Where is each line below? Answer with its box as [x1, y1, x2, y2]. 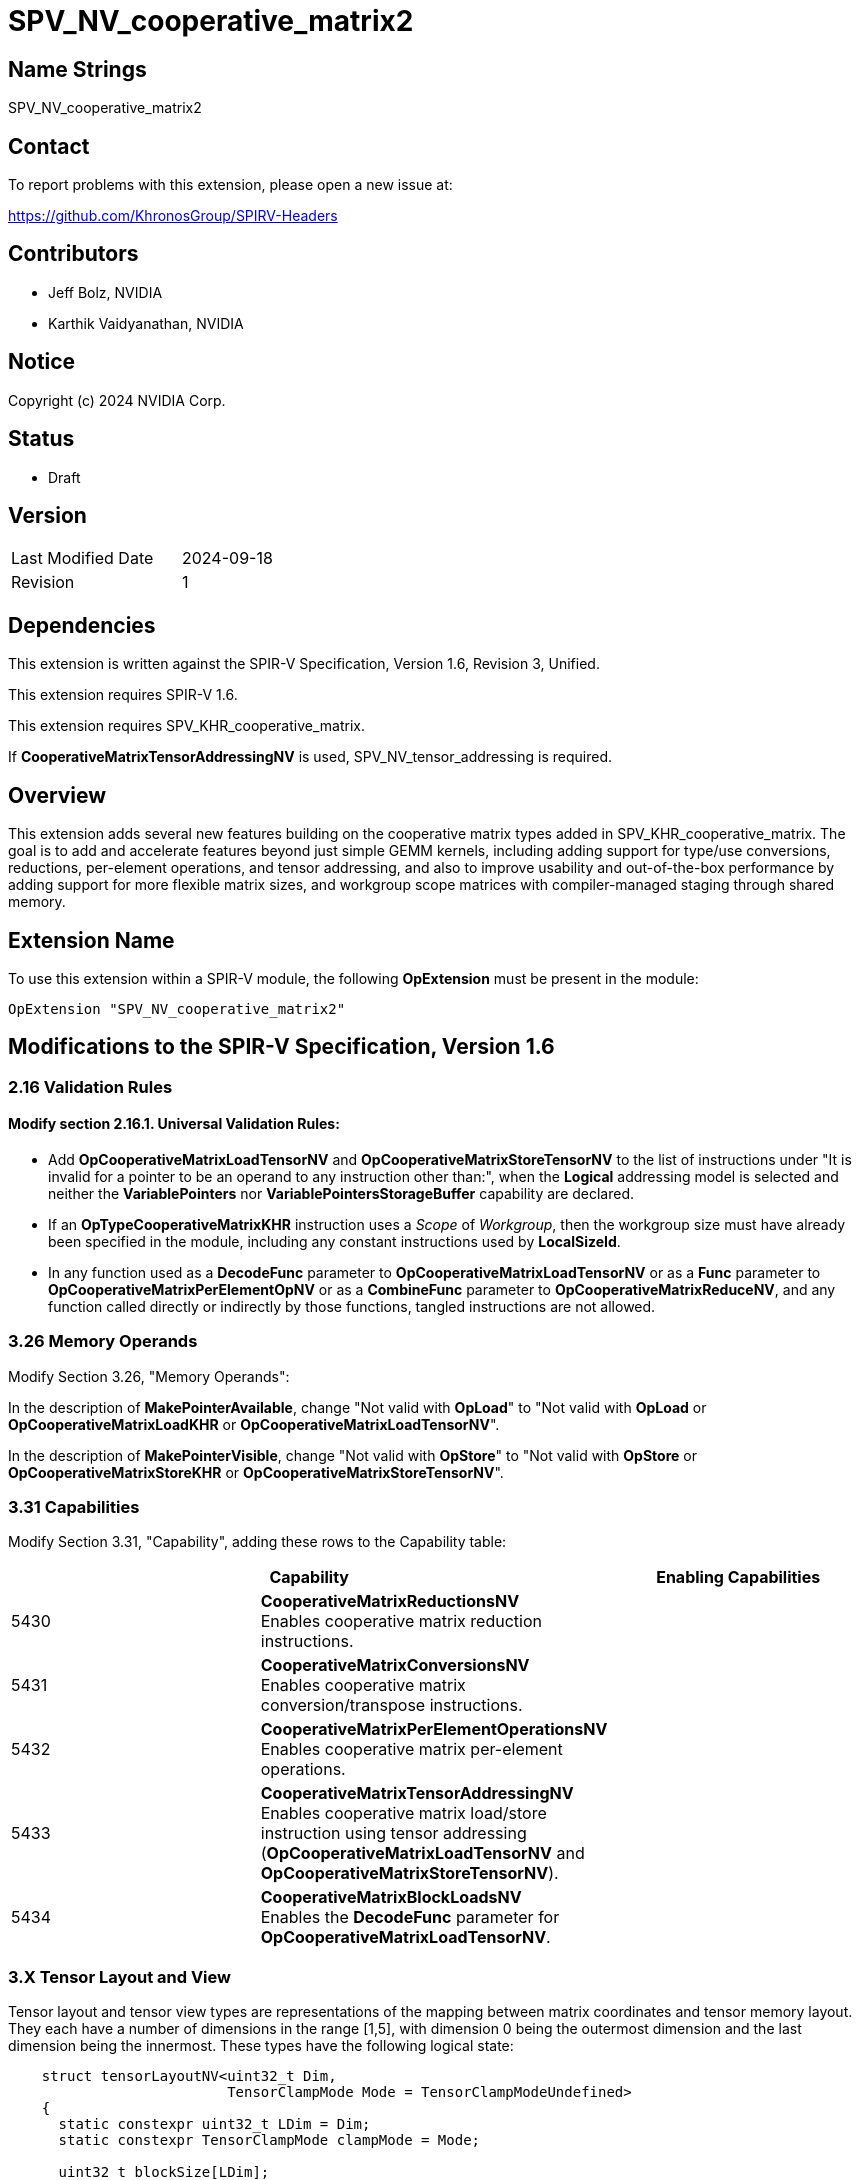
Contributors [8, 241, 139, 267]
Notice [8, 349, 76, 375]
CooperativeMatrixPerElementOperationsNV [260, 1719, 608, 1740]
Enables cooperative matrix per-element [260, 1739, 563, 1760]
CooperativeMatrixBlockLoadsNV [260, 1887, 522, 1908]
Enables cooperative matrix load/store [260, 1803, 547, 1824]
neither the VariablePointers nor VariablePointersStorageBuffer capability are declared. [48, 1184, 635, 1202]
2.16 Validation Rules [8, 1076, 173, 1097]
